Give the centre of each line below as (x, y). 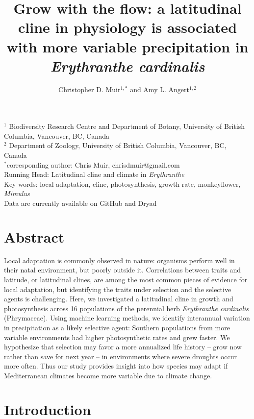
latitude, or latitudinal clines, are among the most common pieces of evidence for (126, 279)
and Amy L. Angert (160, 89)
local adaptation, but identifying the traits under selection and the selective (118, 289)
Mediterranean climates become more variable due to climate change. (108, 375)
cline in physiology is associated (127, 27)
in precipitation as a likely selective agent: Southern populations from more (117, 327)
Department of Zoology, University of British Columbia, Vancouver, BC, (118, 145)
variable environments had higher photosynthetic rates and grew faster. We (117, 337)
